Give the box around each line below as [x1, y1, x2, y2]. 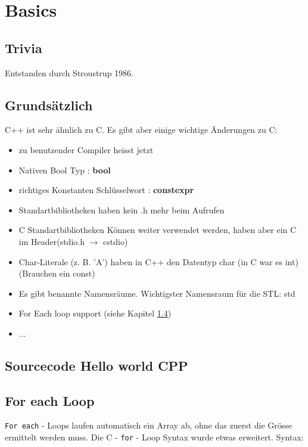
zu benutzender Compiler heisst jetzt [18, 143, 154, 156]
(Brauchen [18, 267, 57, 280]
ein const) [59, 267, 95, 280]
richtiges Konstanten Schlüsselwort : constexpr [18, 184, 194, 196]
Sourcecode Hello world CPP [5, 356, 188, 374]
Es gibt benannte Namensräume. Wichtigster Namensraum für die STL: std [18, 287, 295, 299]
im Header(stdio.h [18, 235, 85, 247]
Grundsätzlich [5, 95, 93, 114]
